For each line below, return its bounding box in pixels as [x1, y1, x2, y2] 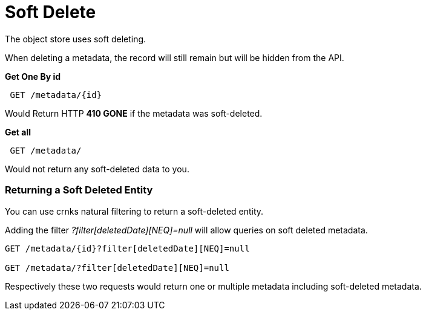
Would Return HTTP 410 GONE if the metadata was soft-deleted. [5, 108, 263, 119]
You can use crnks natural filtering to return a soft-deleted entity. [5, 206, 264, 216]
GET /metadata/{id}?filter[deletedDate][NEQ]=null [5, 243, 250, 253]
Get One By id [5, 71, 61, 82]
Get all [5, 126, 31, 137]
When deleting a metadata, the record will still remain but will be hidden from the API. [5, 52, 344, 63]
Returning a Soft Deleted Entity [5, 184, 153, 196]
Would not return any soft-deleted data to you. [5, 163, 189, 174]
